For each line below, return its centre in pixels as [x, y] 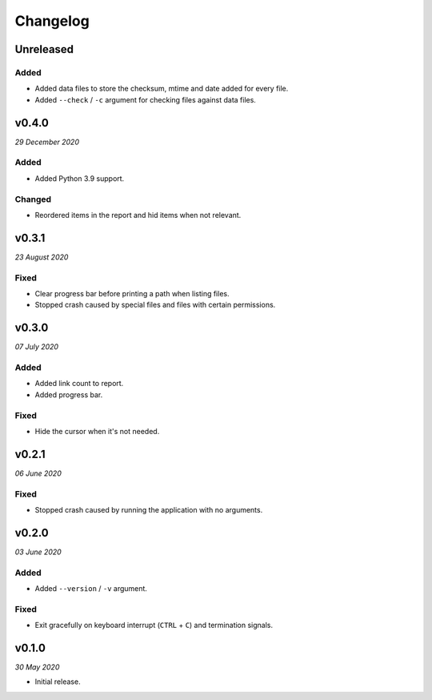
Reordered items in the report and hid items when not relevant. [138, 215]
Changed [33, 199]
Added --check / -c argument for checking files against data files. [145, 99]
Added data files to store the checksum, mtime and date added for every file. [162, 89]
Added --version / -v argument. [91, 588]
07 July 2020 [37, 347]
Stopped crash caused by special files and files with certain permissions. [155, 305]
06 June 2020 [38, 473]
